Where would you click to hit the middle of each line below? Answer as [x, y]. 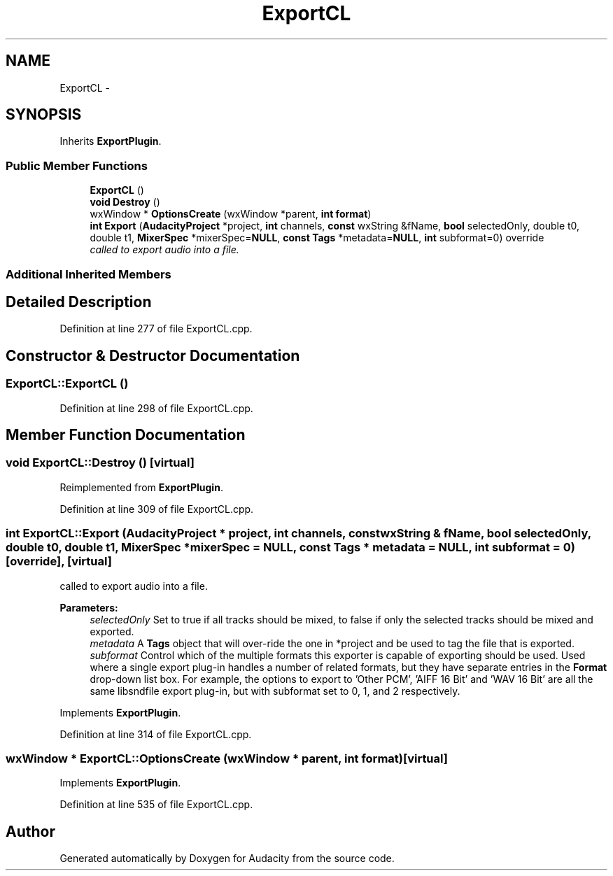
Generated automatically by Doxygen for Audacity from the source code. [227, 859]
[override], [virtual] [59, 561]
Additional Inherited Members [89, 274]
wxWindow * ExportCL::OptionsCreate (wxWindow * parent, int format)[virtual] [227, 758]
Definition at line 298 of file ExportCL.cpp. [156, 408]
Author [30, 831]
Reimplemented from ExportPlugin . [141, 487]
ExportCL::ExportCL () [67, 384]
